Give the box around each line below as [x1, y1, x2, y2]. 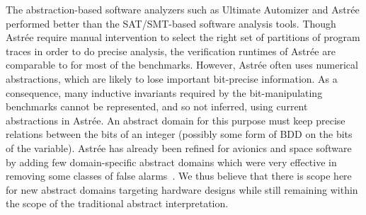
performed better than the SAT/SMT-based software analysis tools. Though [6, 16, 336, 30]
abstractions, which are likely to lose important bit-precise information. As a [6, 71, 338, 86]
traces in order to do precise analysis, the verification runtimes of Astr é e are [6, 43, 336, 58]
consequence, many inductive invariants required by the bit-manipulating [6, 85, 323, 100]
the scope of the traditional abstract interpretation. [6, 196, 229, 211]
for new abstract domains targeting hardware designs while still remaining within [6, 182, 358, 197]
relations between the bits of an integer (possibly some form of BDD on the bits [6, 127, 353, 141]
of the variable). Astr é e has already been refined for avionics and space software [6, 140, 352, 155]
